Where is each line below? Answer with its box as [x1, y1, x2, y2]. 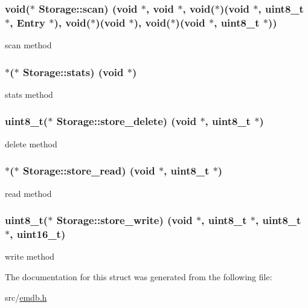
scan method [5, 39, 52, 51]
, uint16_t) [10, 226, 66, 242]
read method [5, 187, 52, 199]
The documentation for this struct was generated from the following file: [5, 270, 272, 283]
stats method [5, 88, 53, 100]
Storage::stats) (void [22, 64, 124, 79]
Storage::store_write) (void [56, 213, 193, 228]
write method [5, 250, 55, 263]
